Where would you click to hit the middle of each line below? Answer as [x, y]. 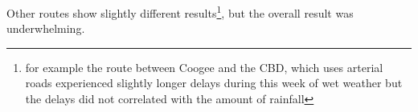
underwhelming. [46, 28]
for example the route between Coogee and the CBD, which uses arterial [204, 67]
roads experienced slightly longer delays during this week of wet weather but [214, 83]
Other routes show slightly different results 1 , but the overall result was [180, 12]
